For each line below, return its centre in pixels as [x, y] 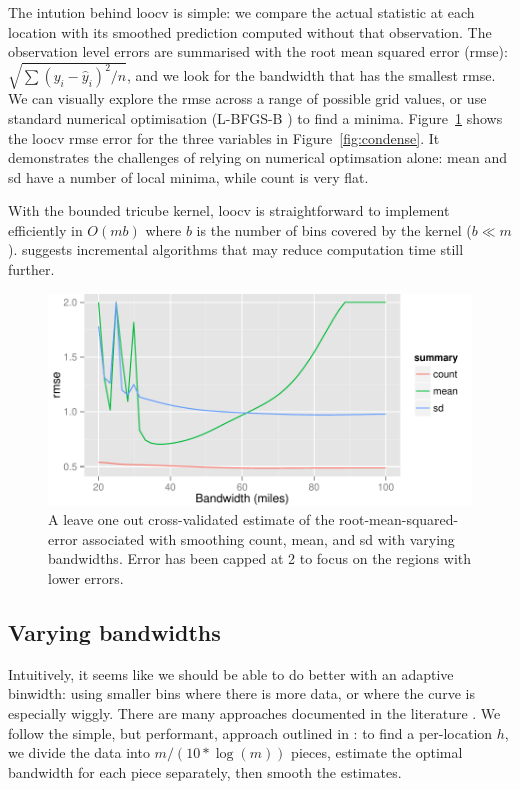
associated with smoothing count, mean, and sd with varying [268, 538]
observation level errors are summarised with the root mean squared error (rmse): [258, 51]
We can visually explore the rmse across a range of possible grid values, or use [247, 98]
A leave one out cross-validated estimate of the [191, 519]
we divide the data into [79, 752]
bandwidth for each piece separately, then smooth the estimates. [205, 771]
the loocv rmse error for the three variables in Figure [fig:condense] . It [224, 137]
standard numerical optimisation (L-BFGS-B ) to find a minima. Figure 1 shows [255, 117]
